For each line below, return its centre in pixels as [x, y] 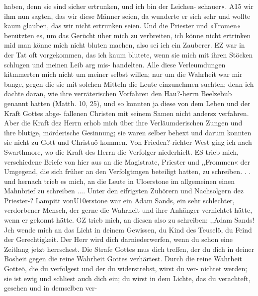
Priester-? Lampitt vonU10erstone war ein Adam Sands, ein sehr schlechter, [119, 200]
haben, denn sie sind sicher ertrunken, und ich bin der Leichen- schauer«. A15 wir [129, 6]
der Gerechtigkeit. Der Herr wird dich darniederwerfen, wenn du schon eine [118, 239]
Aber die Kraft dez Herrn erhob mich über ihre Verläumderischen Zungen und [123, 123]
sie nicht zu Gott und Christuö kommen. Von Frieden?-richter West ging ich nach [128, 142]
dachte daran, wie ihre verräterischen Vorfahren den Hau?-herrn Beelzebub [118, 93]
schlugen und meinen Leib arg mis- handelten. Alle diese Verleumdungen [115, 64]
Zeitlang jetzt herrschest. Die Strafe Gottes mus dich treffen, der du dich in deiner [129, 249]
